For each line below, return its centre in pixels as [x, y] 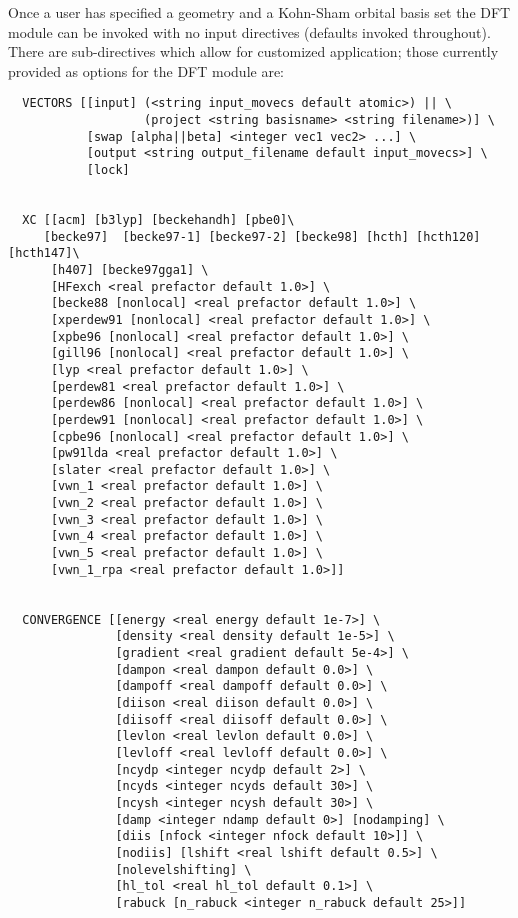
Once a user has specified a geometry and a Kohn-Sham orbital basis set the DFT [259, 12]
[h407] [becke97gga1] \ [129, 269]
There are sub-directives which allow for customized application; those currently [253, 51]
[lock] [108, 170]
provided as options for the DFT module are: [146, 70]
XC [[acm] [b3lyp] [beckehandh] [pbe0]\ [158, 219]
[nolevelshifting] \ [183, 869]
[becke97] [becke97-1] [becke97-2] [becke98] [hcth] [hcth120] [262, 236]
